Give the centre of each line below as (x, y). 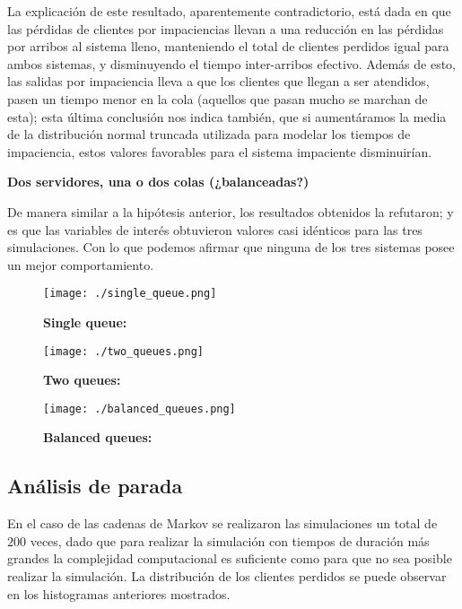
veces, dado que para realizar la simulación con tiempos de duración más (230, 540)
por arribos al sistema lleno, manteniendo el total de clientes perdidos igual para (228, 46)
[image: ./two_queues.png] (123, 351)
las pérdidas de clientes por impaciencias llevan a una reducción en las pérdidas (226, 28)
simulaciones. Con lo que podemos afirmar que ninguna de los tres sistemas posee (231, 247)
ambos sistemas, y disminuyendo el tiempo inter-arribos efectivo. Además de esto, (232, 63)
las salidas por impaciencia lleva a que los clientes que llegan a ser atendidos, (218, 81)
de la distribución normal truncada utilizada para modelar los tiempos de (209, 134)
